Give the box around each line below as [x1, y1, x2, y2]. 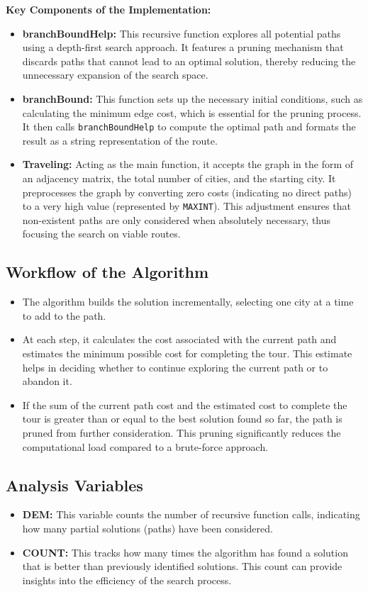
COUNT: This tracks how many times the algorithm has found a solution [22, 544, 348, 559]
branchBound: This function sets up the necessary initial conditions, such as [22, 91, 363, 106]
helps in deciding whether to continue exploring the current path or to [22, 359, 328, 374]
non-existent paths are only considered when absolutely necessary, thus [22, 212, 331, 227]
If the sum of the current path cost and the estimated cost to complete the [22, 397, 347, 412]
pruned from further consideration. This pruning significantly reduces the [22, 425, 341, 440]
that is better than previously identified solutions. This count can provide [22, 559, 342, 574]
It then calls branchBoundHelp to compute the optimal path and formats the [22, 119, 356, 134]
